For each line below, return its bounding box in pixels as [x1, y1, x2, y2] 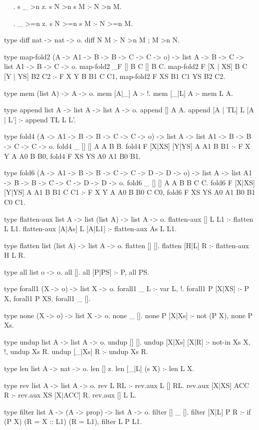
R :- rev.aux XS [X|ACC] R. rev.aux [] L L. [4, 390, 137, 400]
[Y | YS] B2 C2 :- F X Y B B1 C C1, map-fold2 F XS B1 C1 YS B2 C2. [4, 70, 226, 81]
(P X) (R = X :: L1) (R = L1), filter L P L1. [4, 416, 142, 427]
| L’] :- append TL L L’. [4, 114, 76, 124]
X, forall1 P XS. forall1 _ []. [4, 293, 91, 304]
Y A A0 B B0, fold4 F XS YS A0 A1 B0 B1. [4, 150, 141, 161]
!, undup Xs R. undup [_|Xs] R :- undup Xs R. [4, 346, 148, 357]
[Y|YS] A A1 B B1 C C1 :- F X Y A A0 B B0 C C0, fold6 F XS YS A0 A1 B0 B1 [4, 187, 256, 197]
